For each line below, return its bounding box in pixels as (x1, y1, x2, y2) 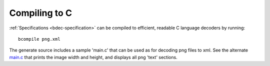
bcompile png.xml (18, 36, 60, 42)
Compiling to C (9, 7, 72, 18)
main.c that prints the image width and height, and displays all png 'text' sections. (9, 54, 177, 60)
